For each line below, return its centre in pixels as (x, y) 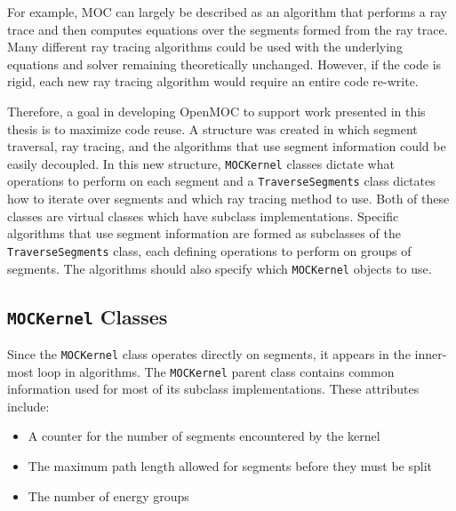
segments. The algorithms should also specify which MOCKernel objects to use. (220, 268)
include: (28, 406)
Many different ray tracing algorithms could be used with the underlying (205, 47)
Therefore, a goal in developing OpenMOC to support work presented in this (216, 111)
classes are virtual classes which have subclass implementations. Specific (203, 216)
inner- (431, 353)
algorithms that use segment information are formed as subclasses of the (204, 233)
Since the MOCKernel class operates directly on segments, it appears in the (209, 353)
